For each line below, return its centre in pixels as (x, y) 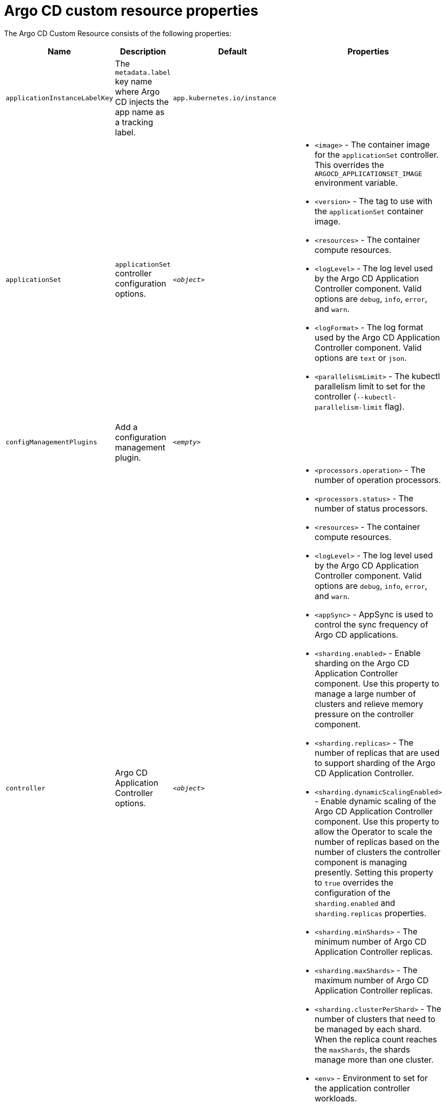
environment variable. (356, 182)
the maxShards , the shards (362, 1049)
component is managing (361, 862)
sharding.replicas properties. (370, 913)
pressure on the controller (364, 714)
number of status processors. (371, 508)
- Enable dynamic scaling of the (375, 801)
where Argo (137, 91)
